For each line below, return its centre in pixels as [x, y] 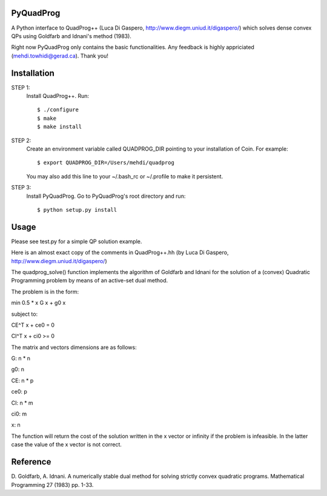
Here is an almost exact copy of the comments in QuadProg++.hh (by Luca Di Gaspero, [120, 253]
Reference [31, 462]
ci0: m [19, 414]
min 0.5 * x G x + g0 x [38, 303]
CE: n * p [22, 380]
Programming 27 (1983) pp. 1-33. [52, 485]
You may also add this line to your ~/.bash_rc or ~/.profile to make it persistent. [125, 176]
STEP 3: [21, 188]
